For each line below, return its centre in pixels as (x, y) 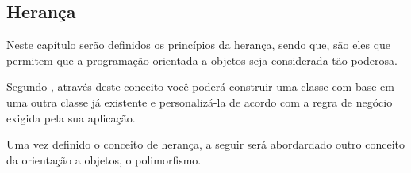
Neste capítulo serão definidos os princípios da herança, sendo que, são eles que (199, 45)
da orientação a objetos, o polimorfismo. (104, 159)
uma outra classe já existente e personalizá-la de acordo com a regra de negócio (200, 102)
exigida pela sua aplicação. (71, 117)
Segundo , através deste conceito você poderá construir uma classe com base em (200, 86)
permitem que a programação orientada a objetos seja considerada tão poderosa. (202, 60)
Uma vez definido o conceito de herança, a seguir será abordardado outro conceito (206, 144)
